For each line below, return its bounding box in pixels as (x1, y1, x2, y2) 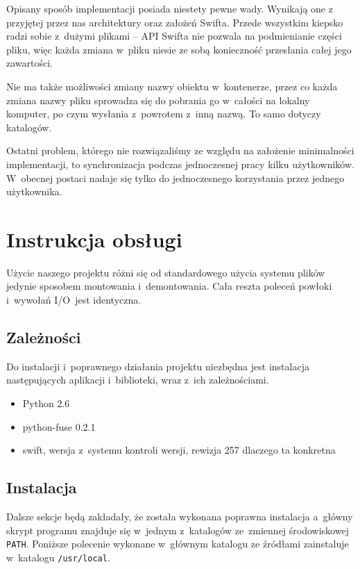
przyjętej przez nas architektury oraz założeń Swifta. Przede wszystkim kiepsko (6, 15, 343, 29)
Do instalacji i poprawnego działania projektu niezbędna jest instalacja (6, 358, 309, 373)
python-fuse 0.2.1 (22, 419, 96, 434)
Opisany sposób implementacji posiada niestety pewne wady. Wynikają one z (6, 1, 333, 15)
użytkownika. (6, 184, 62, 199)
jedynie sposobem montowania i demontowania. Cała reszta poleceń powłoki (6, 279, 332, 293)
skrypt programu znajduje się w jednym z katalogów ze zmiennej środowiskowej (6, 522, 349, 537)
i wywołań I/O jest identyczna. (6, 292, 142, 307)
